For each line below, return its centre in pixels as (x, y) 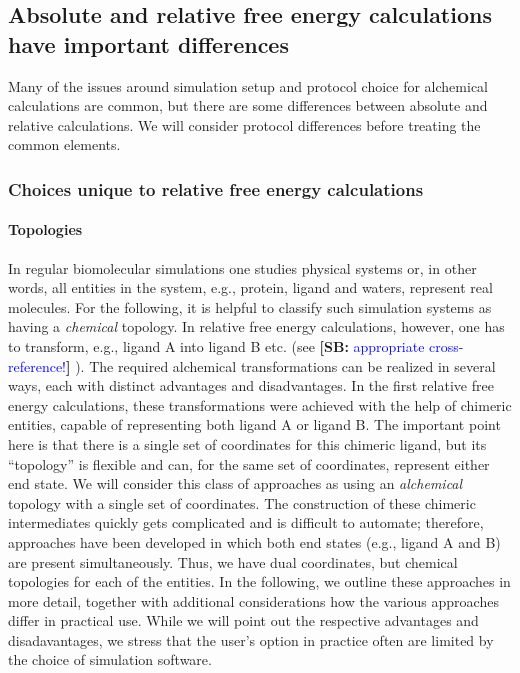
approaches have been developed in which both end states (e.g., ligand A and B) (254, 541)
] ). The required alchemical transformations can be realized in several (281, 365)
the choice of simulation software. (110, 659)
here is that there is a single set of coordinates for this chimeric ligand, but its (247, 443)
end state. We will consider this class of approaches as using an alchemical (235, 483)
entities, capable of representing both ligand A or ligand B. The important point (254, 424)
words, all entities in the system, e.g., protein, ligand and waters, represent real (250, 287)
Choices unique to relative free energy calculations (216, 188)
